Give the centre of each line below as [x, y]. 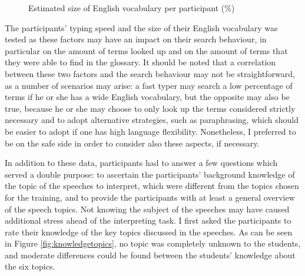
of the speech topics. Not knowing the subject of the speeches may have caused [147, 209]
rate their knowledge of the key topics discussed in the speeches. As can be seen [149, 232]
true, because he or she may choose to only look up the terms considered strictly [150, 108]
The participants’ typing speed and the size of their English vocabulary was [141, 27]
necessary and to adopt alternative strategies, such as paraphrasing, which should [152, 120]
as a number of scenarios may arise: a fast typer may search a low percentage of [149, 85]
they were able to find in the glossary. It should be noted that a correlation [140, 62]
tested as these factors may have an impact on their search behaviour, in [136, 39]
